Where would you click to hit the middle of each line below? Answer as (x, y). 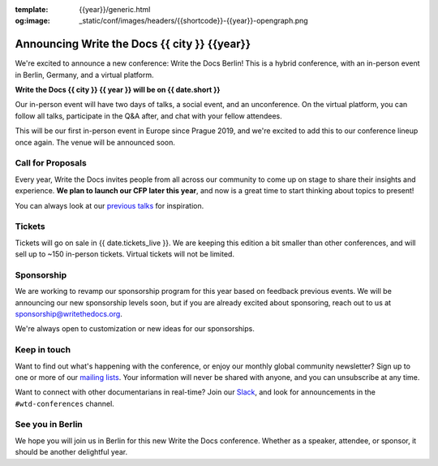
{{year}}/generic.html (115, 9)
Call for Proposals (51, 163)
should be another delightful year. (71, 452)
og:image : (32, 21)
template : (32, 9)
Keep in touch (43, 350)
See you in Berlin (49, 425)
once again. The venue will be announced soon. (95, 142)
